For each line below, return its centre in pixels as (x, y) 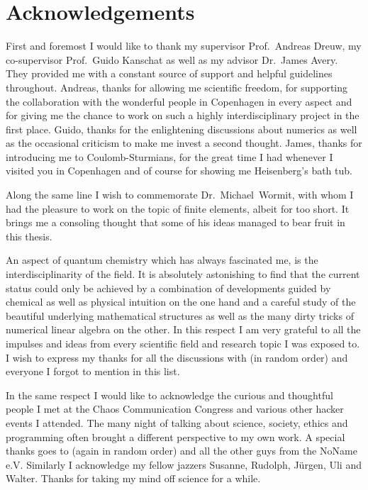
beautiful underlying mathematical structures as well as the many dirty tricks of (180, 315)
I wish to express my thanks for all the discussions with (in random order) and (177, 357)
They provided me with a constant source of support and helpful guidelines (169, 73)
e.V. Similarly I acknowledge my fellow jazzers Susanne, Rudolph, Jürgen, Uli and (184, 464)
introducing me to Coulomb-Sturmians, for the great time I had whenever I (169, 156)
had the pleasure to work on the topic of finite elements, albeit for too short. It (178, 208)
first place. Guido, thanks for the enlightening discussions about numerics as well (182, 129)
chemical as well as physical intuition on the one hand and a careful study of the (181, 302)
